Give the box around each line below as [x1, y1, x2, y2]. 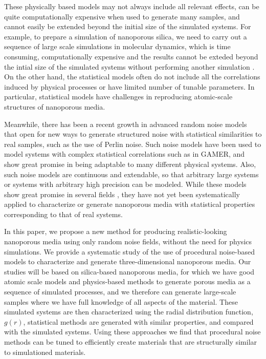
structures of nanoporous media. [4, 101, 105, 112]
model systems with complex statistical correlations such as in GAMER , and [4, 149, 245, 159]
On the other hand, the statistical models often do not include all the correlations [4, 71, 260, 82]
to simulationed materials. [4, 346, 86, 357]
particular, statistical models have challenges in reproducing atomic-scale [4, 91, 233, 102]
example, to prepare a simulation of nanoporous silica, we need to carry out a [4, 31, 247, 41]
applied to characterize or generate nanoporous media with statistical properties [4, 199, 255, 209]
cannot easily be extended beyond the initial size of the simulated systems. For [4, 21, 251, 32]
